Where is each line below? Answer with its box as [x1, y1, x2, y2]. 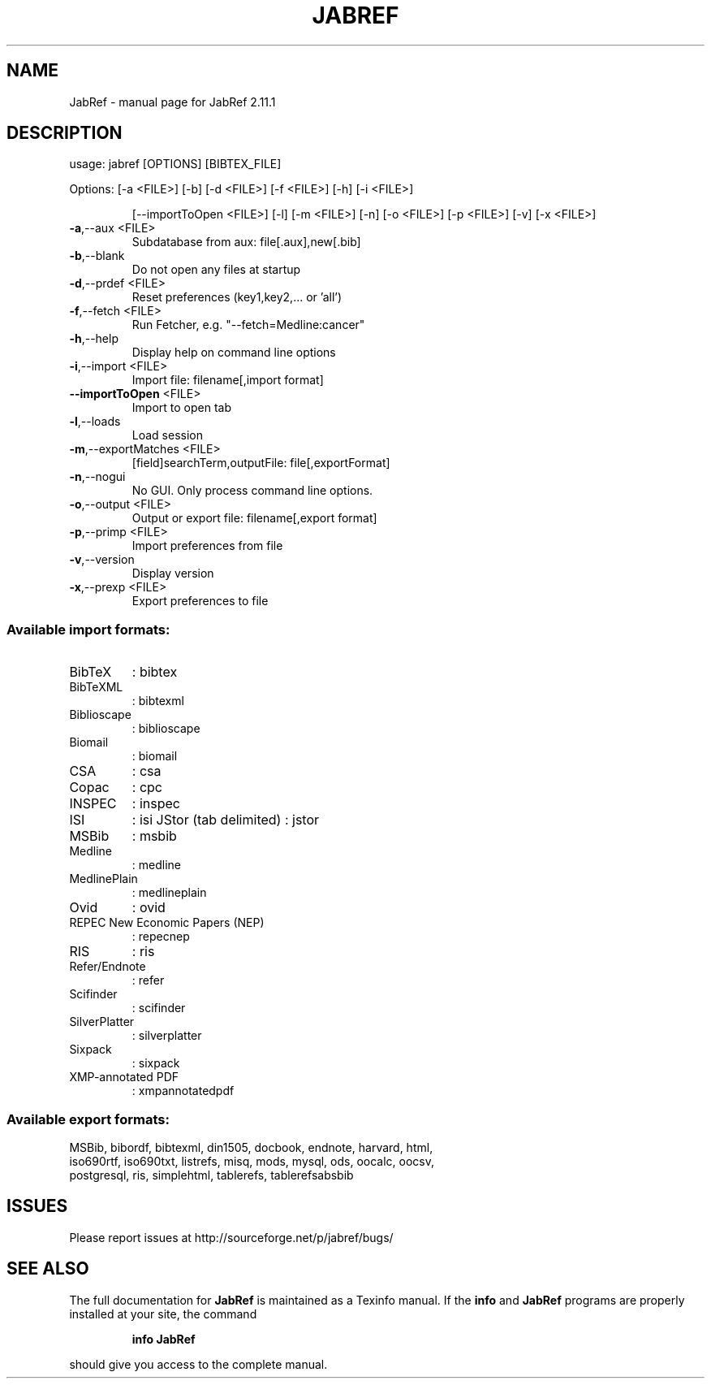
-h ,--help [69, 331, 118, 346]
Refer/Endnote [69, 959, 146, 974]
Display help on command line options [131, 345, 336, 360]
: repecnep [131, 929, 190, 944]
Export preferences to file [131, 594, 269, 608]
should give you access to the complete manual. [69, 1357, 328, 1371]
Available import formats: [6, 621, 170, 638]
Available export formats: [6, 1110, 170, 1127]
